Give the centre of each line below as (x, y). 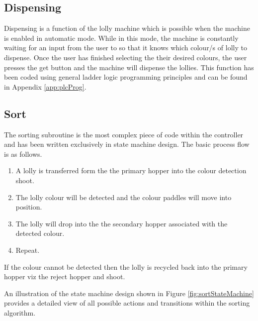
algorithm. (20, 312)
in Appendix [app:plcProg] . (45, 86)
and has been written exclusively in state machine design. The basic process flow (127, 144)
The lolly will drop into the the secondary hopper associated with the (122, 223)
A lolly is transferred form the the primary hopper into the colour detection (131, 170)
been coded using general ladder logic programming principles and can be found (126, 77)
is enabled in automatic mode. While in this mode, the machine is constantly (121, 38)
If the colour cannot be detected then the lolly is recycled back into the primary (126, 267)
